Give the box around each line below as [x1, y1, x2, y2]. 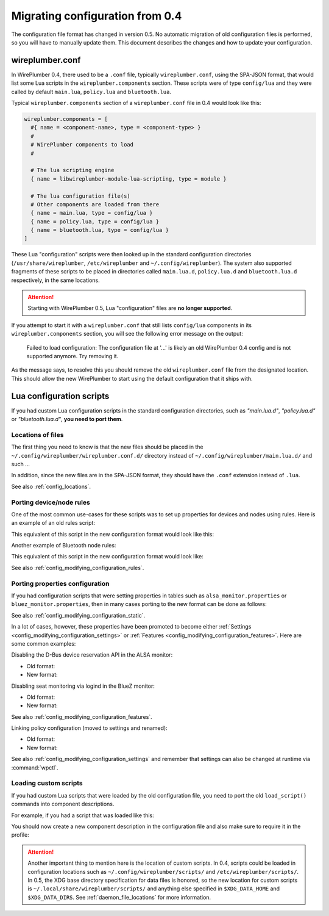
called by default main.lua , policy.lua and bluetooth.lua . [11, 88, 172, 95]
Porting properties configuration [11, 579, 110, 588]
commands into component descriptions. [11, 800, 115, 808]
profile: [11, 831, 30, 838]
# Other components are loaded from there [30, 201, 160, 207]
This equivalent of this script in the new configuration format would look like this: [11, 530, 214, 538]
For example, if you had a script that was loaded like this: [11, 812, 155, 819]
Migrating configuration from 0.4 [11, 9, 182, 23]
